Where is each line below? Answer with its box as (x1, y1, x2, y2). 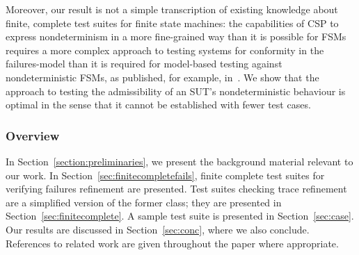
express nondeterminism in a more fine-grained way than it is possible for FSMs (6, 29, 346, 44)
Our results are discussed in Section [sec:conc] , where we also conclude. (6, 222, 310, 236)
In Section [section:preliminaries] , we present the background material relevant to (6, 154, 353, 168)
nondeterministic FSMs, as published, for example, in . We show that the (6, 69, 319, 84)
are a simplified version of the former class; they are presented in (6, 195, 282, 209)
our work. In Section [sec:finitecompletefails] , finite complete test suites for (6, 167, 325, 182)
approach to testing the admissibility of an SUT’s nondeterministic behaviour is (6, 83, 346, 98)
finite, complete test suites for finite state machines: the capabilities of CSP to (6, 15, 339, 30)
